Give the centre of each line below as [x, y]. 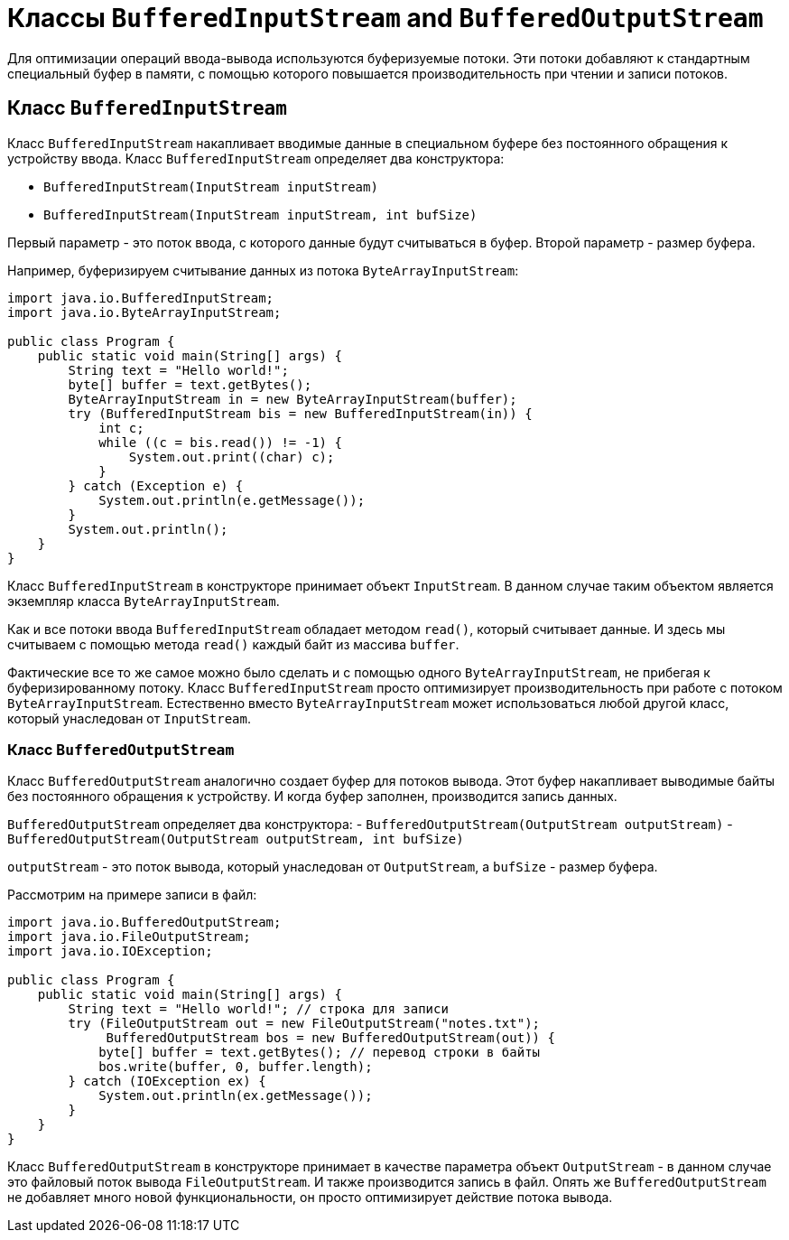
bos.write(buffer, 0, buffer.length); [236, 1067]
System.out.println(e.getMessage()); [232, 500]
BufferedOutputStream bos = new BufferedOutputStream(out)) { [330, 1038]
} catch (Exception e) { [156, 485]
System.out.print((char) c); [232, 457]
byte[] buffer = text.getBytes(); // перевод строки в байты [320, 1053]
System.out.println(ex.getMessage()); [236, 1096]
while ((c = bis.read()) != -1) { [220, 442]
